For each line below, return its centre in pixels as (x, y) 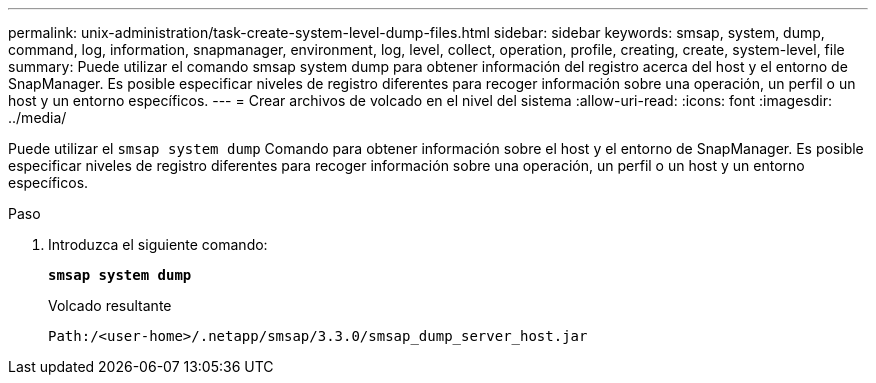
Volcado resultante (110, 305)
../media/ (37, 117)
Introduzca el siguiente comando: (158, 244)
